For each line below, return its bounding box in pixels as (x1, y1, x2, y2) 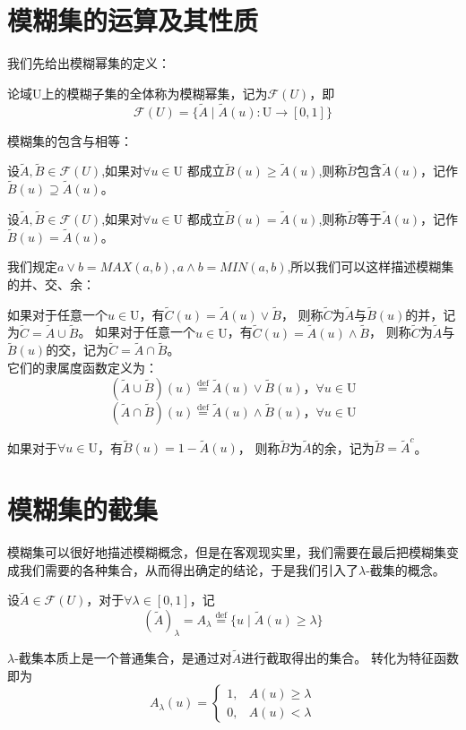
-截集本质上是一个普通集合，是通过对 (14, 648, 232, 667)
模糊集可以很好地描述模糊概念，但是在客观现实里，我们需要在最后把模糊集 (7, 543, 446, 562)
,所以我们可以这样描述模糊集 (287, 257, 454, 276)
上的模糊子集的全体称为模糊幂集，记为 (41, 83, 268, 102)
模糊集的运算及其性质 (7, 2, 259, 39)
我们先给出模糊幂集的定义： (7, 54, 170, 73)
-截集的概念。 (366, 560, 445, 579)
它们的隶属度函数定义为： (7, 358, 158, 376)
